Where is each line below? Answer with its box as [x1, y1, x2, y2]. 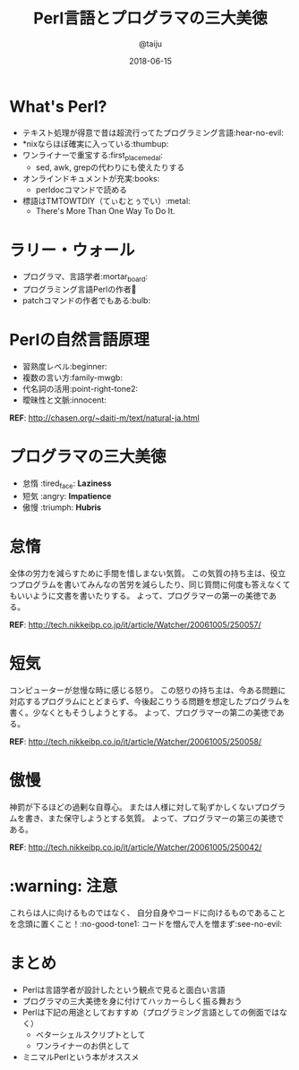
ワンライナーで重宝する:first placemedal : [21, 149, 164, 162]
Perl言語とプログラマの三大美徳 [32, 8, 269, 29]
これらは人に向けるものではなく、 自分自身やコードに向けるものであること [9, 907, 286, 918]
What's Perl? [9, 96, 107, 116]
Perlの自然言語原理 [9, 330, 150, 350]
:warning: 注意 [9, 876, 118, 896]
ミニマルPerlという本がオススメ [21, 1051, 140, 1062]
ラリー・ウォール [9, 240, 136, 260]
